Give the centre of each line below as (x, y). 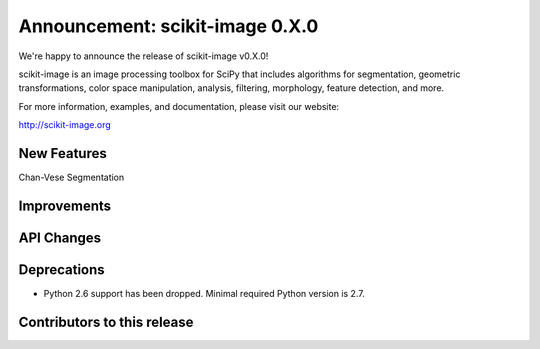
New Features (62, 153)
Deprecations (61, 269)
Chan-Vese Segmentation (71, 177)
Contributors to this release (106, 321)
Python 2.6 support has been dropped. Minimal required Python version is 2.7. (204, 293)
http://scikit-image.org (65, 125)
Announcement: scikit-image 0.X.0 (168, 26)
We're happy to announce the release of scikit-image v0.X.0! (143, 56)
